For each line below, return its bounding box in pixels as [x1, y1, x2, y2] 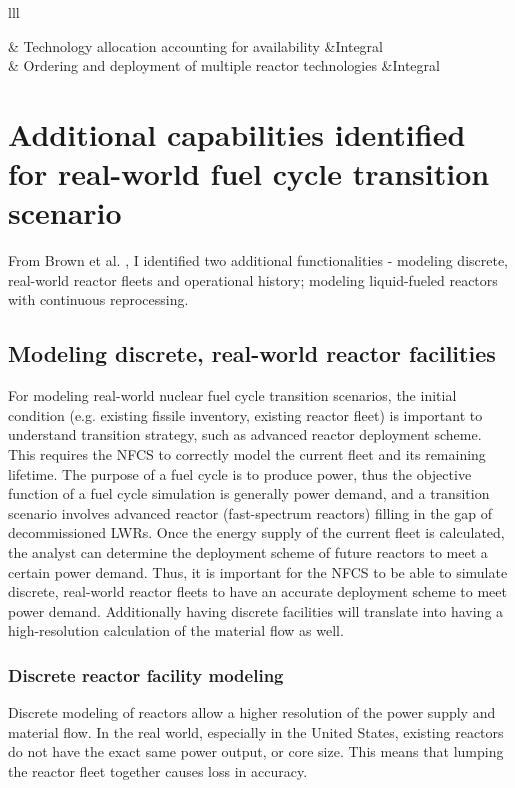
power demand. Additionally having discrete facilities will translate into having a [8, 600, 504, 621]
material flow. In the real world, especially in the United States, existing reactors [8, 721, 504, 742]
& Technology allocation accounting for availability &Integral [8, 35, 384, 56]
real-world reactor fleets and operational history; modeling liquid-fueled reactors [8, 269, 498, 290]
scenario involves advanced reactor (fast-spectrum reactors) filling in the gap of [8, 502, 492, 523]
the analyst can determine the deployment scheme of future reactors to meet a [8, 542, 488, 563]
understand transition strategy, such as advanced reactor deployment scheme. [8, 424, 482, 445]
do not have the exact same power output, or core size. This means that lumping [8, 741, 504, 762]
